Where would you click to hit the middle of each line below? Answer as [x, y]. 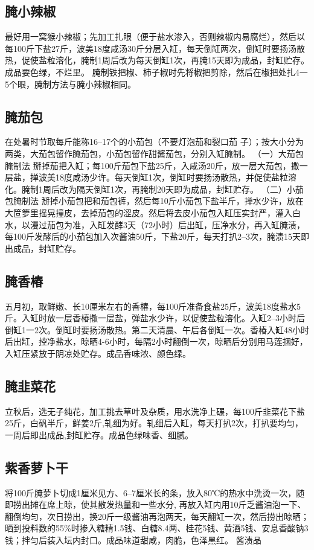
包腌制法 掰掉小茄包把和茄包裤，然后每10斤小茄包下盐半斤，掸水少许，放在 [154, 201]
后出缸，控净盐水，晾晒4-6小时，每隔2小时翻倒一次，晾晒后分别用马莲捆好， [156, 341]
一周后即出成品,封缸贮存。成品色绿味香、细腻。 [99, 434]
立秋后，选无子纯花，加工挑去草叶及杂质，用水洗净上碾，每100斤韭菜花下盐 [155, 411]
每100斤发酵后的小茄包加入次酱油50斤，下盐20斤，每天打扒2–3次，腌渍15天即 [157, 236]
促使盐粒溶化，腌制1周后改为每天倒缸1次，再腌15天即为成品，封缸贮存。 [165, 60]
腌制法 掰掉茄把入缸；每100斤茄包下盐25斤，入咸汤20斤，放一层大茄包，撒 [152, 165]
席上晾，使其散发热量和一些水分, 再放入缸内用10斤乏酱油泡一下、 [176, 504]
